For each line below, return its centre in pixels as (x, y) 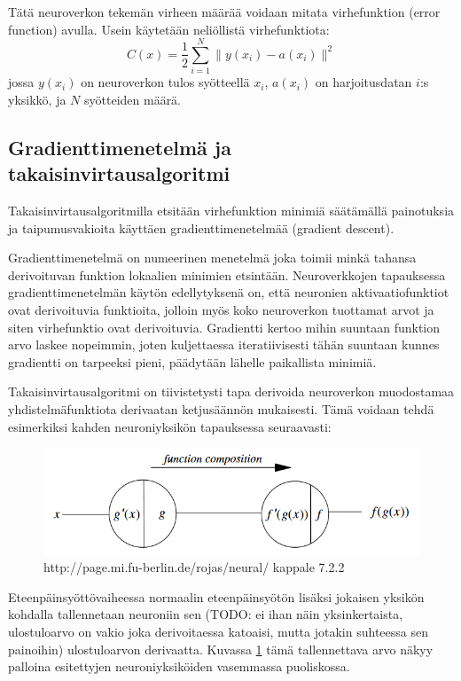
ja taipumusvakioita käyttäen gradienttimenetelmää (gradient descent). (201, 227)
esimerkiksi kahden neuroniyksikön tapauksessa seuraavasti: (170, 426)
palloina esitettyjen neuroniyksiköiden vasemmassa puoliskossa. (179, 666)
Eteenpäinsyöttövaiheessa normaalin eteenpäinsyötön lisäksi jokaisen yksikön (216, 596)
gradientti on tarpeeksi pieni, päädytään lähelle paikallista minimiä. (192, 361)
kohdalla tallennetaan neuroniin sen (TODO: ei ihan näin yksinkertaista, (206, 614)
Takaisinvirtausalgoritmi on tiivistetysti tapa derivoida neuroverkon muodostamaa (231, 391)
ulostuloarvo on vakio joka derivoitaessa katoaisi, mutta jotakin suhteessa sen (218, 631)
